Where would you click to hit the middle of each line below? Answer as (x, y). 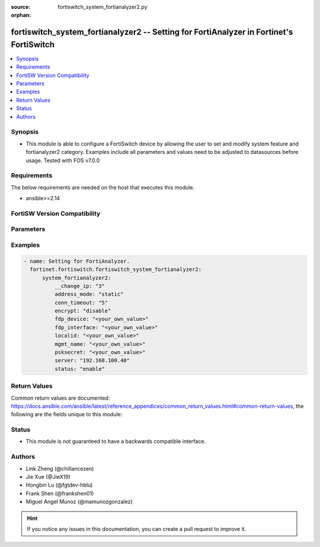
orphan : (21, 15)
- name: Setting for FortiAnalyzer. (77, 261)
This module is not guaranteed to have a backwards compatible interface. (116, 442)
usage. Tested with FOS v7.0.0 (63, 160)
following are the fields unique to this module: (67, 414)
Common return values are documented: (60, 398)
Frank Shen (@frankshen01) (60, 493)
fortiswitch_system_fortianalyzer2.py (103, 7)
